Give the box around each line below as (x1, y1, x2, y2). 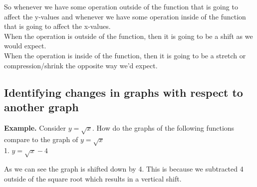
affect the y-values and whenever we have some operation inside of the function (4, 11, 246, 21)
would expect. (4, 40, 46, 51)
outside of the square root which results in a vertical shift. (4, 173, 182, 184)
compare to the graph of (4, 134, 78, 144)
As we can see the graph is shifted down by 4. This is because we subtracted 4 (4, 164, 244, 174)
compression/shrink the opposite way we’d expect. (4, 60, 158, 70)
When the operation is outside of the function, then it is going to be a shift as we (4, 30, 253, 41)
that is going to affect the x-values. (4, 21, 111, 31)
